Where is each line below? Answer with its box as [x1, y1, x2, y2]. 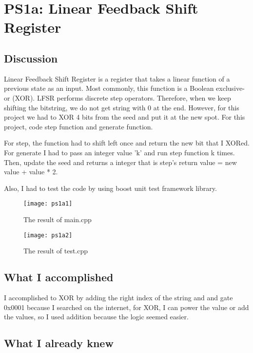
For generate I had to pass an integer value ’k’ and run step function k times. [4, 147, 235, 157]
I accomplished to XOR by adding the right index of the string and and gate [4, 292, 233, 302]
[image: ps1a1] [23, 200, 73, 208]
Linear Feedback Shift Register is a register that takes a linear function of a [4, 73, 230, 83]
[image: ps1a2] [23, 231, 73, 239]
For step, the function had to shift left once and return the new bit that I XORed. [4, 138, 250, 148]
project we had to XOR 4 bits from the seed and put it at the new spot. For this [4, 112, 245, 122]
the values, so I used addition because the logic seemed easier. [4, 311, 189, 322]
